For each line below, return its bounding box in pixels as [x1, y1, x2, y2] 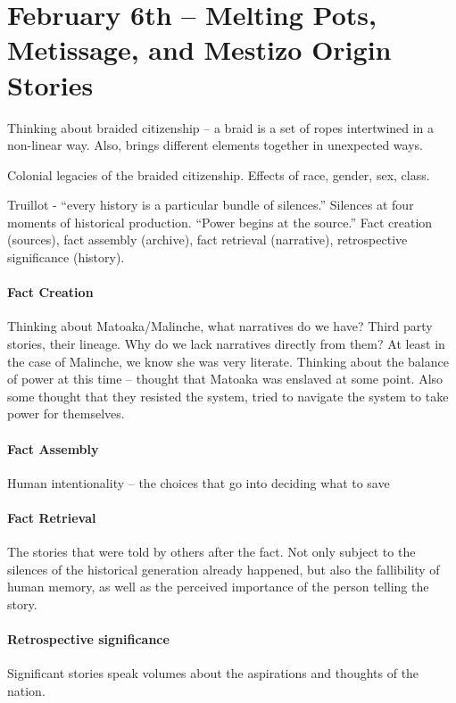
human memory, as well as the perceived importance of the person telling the [7, 577, 429, 596]
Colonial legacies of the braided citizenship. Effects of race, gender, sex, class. [7, 165, 430, 184]
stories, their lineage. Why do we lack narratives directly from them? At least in [7, 335, 445, 353]
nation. [7, 681, 46, 699]
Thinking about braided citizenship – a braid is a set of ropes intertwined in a [7, 118, 435, 136]
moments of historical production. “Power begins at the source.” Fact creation [7, 212, 433, 231]
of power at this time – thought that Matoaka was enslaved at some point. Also [7, 369, 444, 388]
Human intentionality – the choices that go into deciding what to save [7, 473, 390, 492]
